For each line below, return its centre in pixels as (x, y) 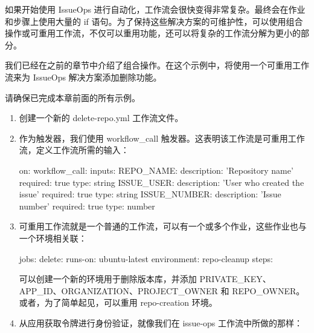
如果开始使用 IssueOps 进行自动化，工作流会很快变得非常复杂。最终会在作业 (155, 9)
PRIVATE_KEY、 (235, 279)
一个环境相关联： (53, 238)
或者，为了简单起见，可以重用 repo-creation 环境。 (118, 302)
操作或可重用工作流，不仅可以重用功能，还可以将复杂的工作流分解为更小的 (153, 33)
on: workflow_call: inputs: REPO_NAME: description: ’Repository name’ (156, 170)
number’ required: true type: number (87, 206)
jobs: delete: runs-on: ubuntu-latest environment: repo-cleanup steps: (146, 258)
